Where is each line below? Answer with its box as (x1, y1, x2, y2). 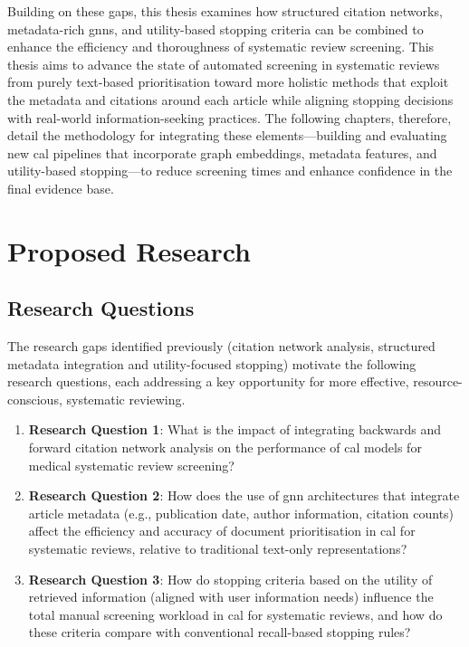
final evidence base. (7, 178, 114, 197)
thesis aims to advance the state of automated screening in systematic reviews (7, 54, 440, 73)
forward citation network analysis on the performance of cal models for (28, 438, 422, 457)
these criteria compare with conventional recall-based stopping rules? (28, 623, 411, 642)
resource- (413, 372, 463, 391)
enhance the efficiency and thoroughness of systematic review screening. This (7, 37, 435, 56)
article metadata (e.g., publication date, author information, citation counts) (28, 503, 455, 522)
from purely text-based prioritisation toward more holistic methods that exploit (7, 72, 449, 91)
